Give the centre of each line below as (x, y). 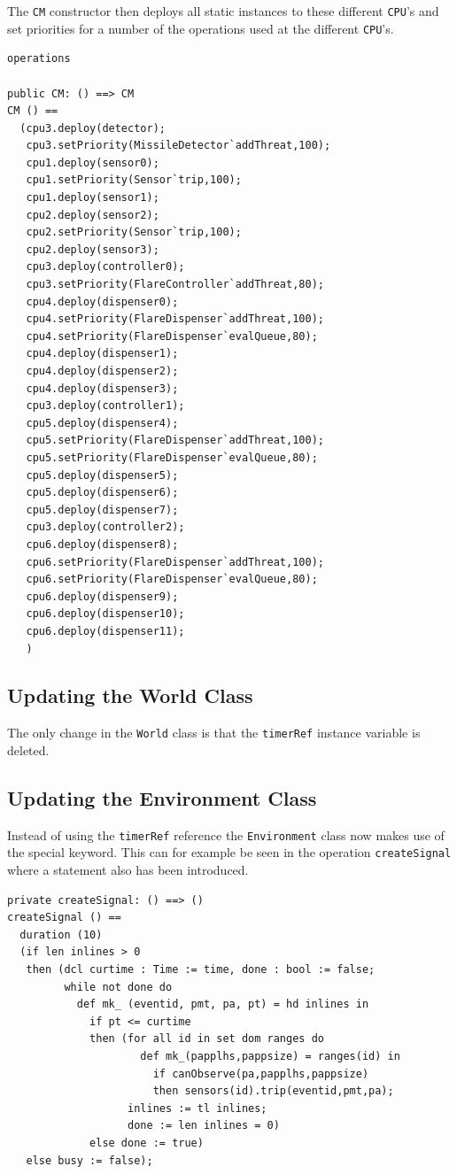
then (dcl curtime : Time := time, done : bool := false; (201, 970)
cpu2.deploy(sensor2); (93, 215)
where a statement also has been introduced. (128, 870)
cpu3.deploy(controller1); (105, 406)
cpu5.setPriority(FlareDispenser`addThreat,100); (175, 440)
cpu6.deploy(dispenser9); (102, 596)
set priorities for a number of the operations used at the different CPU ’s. (201, 28)
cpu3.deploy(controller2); (105, 527)
